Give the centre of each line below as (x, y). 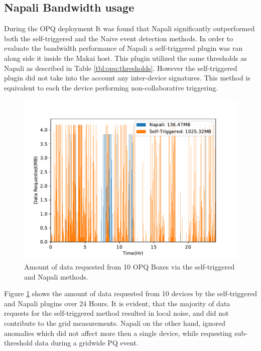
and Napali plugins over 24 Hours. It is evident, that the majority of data (117, 303)
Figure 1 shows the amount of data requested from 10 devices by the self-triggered (130, 293)
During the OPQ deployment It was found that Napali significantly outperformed (129, 28)
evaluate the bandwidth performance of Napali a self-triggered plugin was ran (123, 48)
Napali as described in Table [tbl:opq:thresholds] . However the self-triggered (121, 68)
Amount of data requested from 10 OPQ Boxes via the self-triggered (129, 266)
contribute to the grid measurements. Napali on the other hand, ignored (115, 323)
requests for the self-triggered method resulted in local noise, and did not (116, 313)
